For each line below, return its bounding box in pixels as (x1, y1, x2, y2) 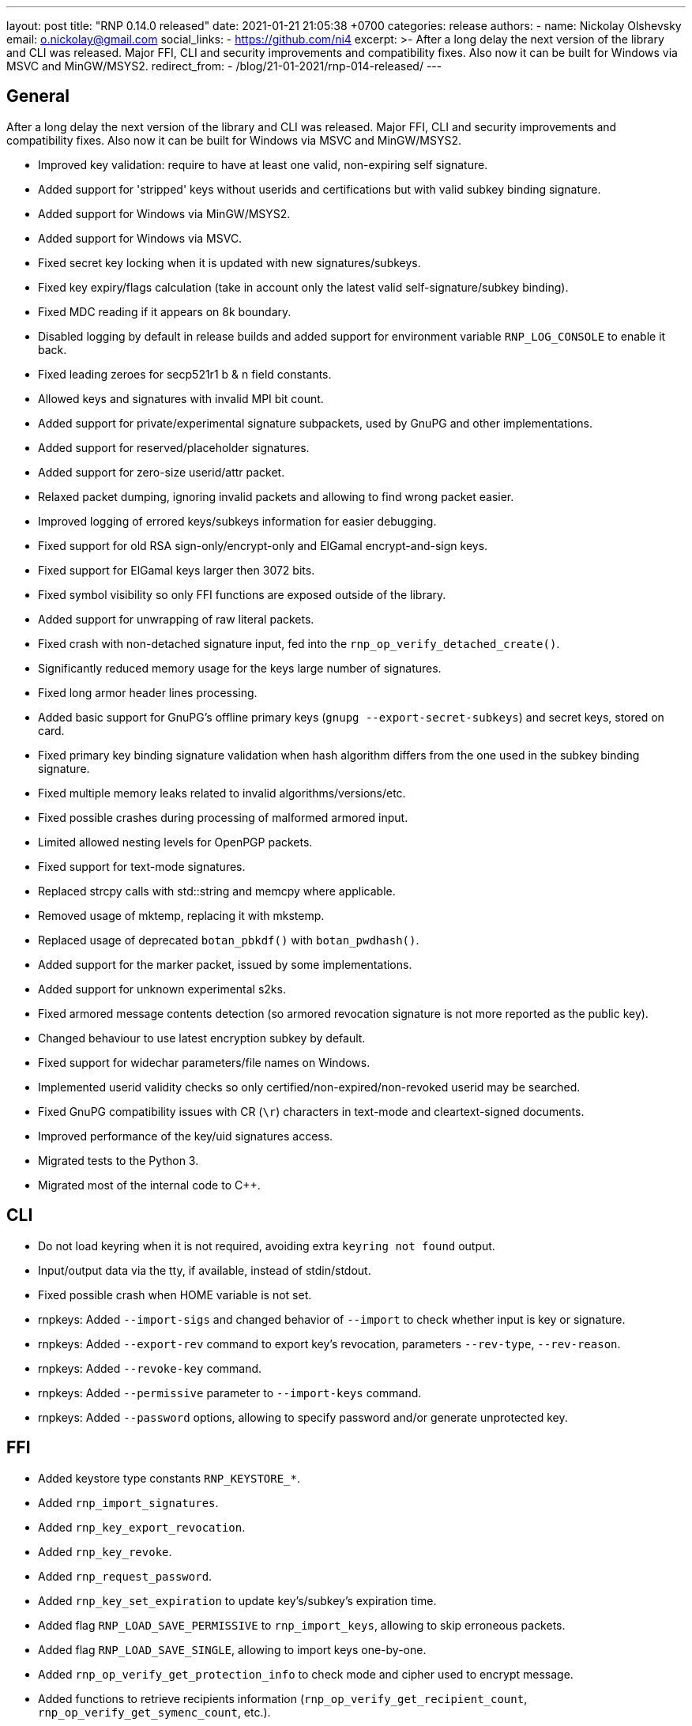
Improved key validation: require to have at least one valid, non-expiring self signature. (38, 157, 488, 171)
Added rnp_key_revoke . (38, 1544, 172, 1558)
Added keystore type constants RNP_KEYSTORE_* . (38, 1471, 301, 1485)
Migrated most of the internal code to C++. (38, 1178, 261, 1192)
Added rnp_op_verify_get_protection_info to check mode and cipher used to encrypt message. (38, 1667, 574, 1681)
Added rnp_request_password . (38, 1569, 212, 1583)
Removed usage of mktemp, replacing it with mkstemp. (38, 908, 325, 922)
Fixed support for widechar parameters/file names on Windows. (38, 1055, 370, 1069)
